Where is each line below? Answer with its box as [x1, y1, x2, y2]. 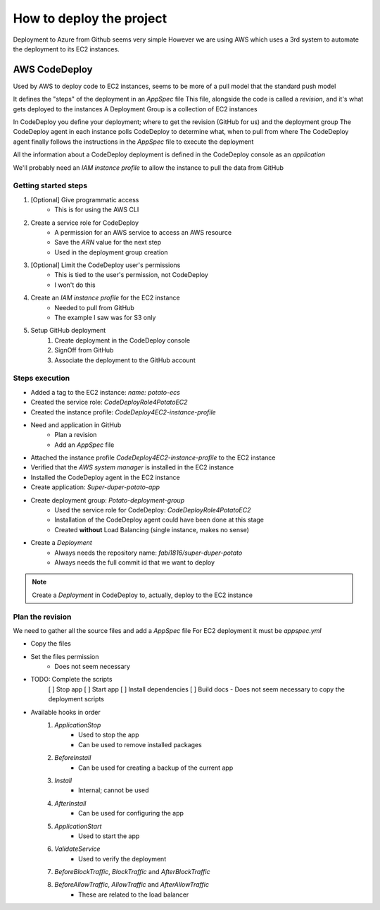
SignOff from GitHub [54, 346, 114, 355]
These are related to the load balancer [78, 890, 189, 899]
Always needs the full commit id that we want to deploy [54, 558, 215, 567]
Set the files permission [30, 652, 99, 660]
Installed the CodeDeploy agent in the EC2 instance [30, 473, 180, 481]
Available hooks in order [30, 708, 101, 716]
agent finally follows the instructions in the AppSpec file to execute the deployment [13, 137, 254, 146]
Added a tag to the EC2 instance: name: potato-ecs [30, 388, 181, 396]
